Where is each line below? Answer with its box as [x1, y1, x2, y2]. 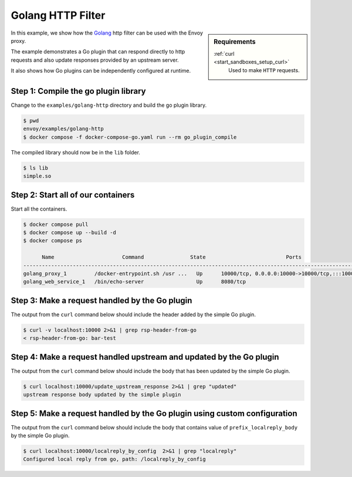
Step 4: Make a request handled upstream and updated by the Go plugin [11, 352, 279, 362]
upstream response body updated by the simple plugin [23, 391, 181, 398]
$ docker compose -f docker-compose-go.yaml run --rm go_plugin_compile [23, 134, 237, 140]
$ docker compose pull [23, 221, 89, 228]
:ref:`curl [214, 50, 235, 57]
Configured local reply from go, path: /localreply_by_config [23, 456, 206, 463]
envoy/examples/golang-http [23, 126, 104, 132]
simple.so [23, 173, 52, 180]
